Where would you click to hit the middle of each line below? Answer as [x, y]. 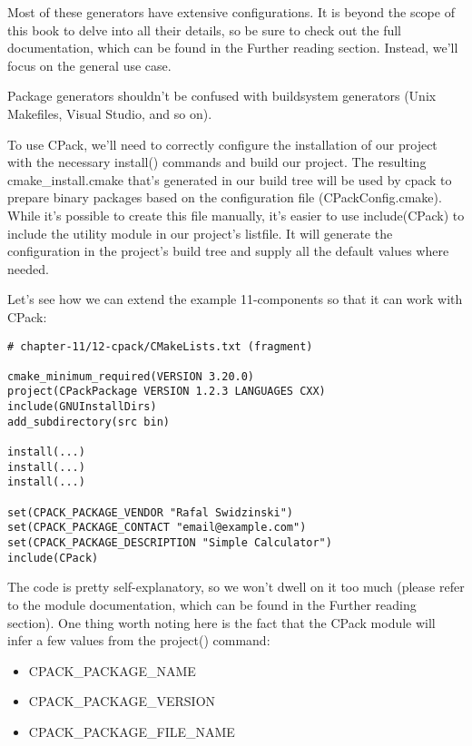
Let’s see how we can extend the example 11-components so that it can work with [235, 299]
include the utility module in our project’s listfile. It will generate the [200, 233]
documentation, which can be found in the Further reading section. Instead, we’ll [233, 48]
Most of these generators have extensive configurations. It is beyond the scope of [231, 12]
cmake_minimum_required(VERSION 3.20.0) [131, 376]
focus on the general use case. [89, 65]
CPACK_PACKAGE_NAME [112, 670]
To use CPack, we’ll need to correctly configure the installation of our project [222, 144]
